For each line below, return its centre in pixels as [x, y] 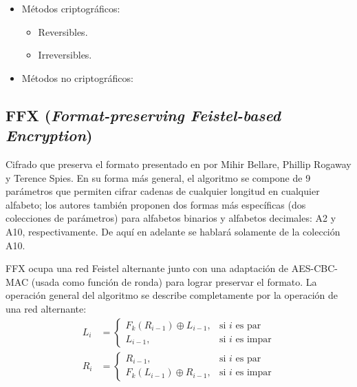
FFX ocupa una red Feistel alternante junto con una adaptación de [147, 268]
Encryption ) [49, 135]
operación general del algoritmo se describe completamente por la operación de [172, 295]
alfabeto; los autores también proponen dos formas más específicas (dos [156, 204]
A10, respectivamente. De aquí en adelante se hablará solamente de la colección [173, 231]
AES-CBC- [314, 268]
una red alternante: [46, 308]
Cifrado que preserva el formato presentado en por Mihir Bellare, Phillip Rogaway [178, 164]
